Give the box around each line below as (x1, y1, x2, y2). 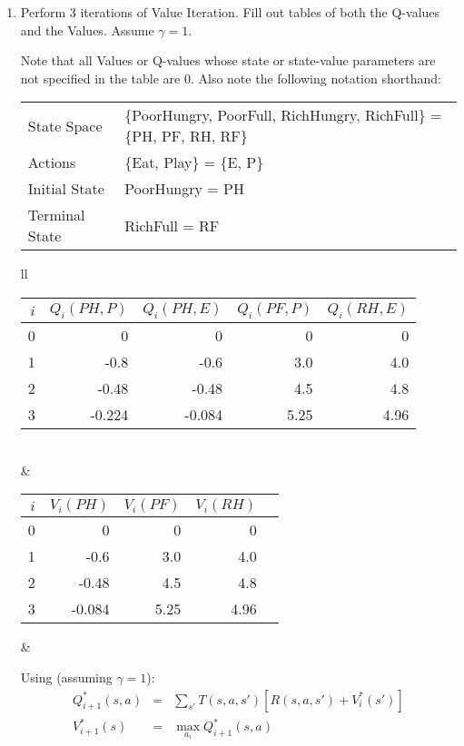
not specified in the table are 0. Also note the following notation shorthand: (20, 68, 441, 87)
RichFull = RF (124, 214, 220, 236)
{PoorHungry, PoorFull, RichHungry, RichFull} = (124, 104, 442, 126)
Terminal (27, 204, 85, 226)
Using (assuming (20, 667, 113, 686)
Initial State (27, 178, 104, 200)
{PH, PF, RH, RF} (124, 125, 248, 147)
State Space (27, 114, 103, 136)
